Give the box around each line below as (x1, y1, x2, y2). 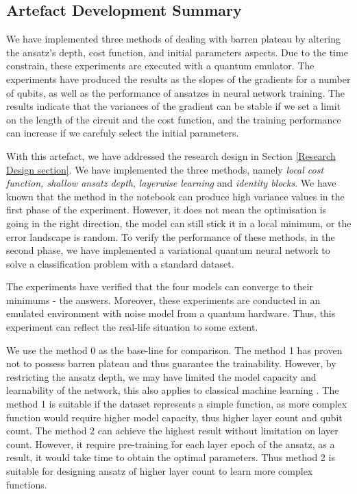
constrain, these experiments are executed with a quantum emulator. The (6, 58, 315, 73)
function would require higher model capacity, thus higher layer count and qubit (6, 410, 343, 424)
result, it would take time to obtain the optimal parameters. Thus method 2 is (6, 450, 335, 464)
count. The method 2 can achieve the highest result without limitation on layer (6, 423, 338, 438)
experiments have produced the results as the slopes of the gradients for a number (6, 71, 351, 86)
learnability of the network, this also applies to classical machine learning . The (6, 383, 339, 397)
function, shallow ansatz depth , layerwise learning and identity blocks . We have (6, 176, 336, 190)
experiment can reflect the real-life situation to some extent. (6, 320, 258, 334)
